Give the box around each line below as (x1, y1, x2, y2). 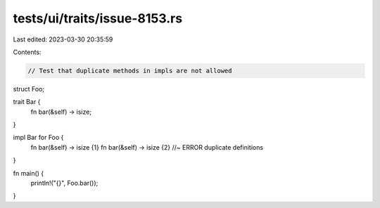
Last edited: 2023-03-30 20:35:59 (13, 35, 113, 44)
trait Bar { (13, 98, 41, 106)
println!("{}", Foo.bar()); (30, 179, 99, 188)
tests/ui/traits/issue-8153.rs (13, 11, 183, 26)
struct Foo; (13, 84, 45, 93)
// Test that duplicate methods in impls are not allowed (27, 67, 232, 74)
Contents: (13, 48, 42, 56)
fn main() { (13, 169, 44, 177)
